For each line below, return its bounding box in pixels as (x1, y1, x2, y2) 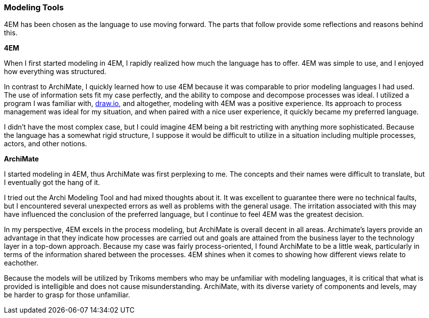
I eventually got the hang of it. (4, 178, 100, 187)
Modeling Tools (4, 2, 64, 12)
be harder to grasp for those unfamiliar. (4, 291, 130, 299)
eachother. (4, 259, 39, 267)
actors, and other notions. (4, 139, 87, 148)
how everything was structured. (4, 67, 106, 76)
